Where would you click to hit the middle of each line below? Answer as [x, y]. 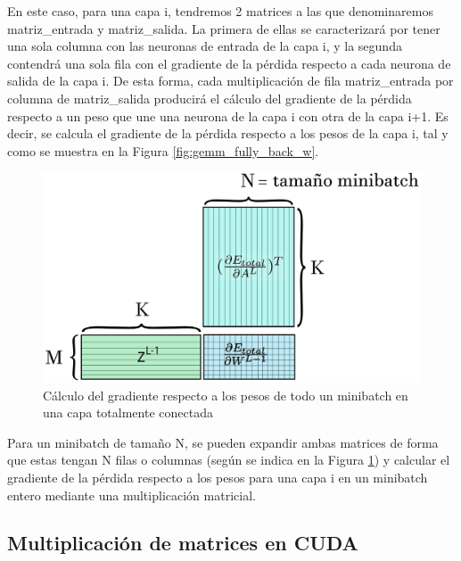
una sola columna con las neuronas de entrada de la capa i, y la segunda [205, 46]
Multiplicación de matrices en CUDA [183, 543]
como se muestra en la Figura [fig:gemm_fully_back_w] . [163, 150]
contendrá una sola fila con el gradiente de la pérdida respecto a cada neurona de [229, 63]
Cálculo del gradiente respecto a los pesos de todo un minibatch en [226, 395]
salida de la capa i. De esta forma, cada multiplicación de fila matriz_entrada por [230, 81]
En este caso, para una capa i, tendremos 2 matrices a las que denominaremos [220, 11]
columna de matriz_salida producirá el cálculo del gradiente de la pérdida [210, 98]
